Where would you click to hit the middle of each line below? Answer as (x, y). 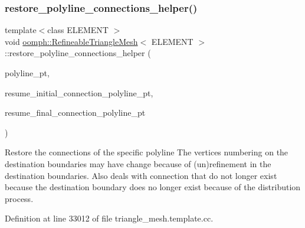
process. (19, 198)
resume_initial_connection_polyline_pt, (79, 92)
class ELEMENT (78, 30)
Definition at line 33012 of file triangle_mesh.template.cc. (109, 218)
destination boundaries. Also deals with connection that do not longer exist (141, 175)
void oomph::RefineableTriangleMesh (71, 41)
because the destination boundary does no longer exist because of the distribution (153, 187)
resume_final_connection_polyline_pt (75, 113)
